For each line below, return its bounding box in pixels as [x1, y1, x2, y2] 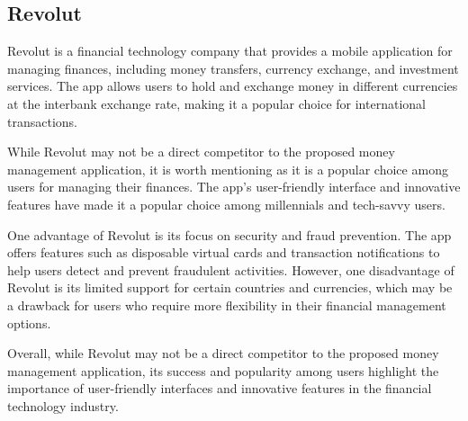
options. [7, 313, 51, 332]
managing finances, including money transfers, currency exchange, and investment [7, 58, 459, 77]
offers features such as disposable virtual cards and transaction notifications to [7, 243, 440, 262]
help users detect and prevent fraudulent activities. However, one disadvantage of [7, 260, 454, 279]
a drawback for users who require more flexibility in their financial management [7, 295, 446, 314]
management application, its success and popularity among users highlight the [7, 361, 439, 380]
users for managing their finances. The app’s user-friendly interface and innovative [7, 177, 461, 196]
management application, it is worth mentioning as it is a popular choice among [7, 159, 448, 178]
